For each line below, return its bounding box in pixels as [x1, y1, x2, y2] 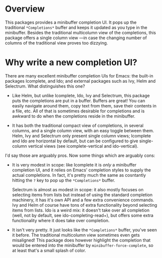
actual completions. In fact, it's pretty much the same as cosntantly [12, 172, 146, 178]
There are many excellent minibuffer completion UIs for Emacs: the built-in [5, 73, 153, 78]
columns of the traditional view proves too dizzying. [5, 40, 108, 46]
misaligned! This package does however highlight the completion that [12, 237, 151, 243]
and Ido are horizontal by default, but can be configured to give [12, 138, 139, 144]
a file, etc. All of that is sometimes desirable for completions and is [12, 108, 145, 114]
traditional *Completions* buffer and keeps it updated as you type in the [5, 24, 147, 30]
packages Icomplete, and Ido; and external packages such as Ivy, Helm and [5, 78, 156, 84]
